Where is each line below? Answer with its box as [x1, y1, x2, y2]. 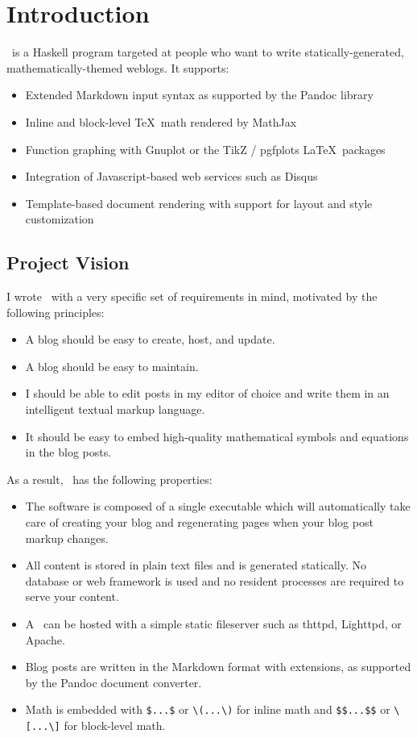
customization [25, 211, 94, 227]
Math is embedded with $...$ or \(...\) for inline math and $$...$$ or [25, 701, 390, 718]
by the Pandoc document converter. [25, 673, 202, 690]
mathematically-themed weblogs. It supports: [6, 59, 229, 76]
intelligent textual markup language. [25, 401, 205, 418]
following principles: [6, 303, 105, 320]
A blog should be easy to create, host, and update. [25, 331, 275, 348]
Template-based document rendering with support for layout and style [25, 194, 373, 211]
